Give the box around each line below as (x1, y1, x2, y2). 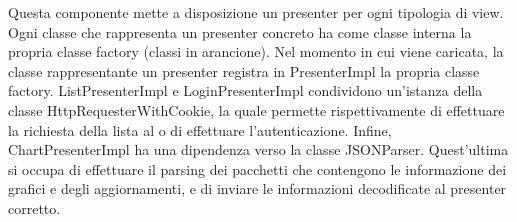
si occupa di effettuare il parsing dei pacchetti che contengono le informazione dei (8, 158, 507, 179)
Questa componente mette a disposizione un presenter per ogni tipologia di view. (8, 2, 504, 22)
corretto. (8, 197, 61, 218)
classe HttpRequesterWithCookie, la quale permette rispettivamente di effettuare (8, 99, 505, 120)
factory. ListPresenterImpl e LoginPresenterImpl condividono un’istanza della (8, 80, 483, 101)
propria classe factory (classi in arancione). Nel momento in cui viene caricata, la (8, 41, 504, 62)
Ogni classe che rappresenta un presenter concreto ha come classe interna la (8, 21, 472, 42)
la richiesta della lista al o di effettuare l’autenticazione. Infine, (8, 119, 392, 140)
